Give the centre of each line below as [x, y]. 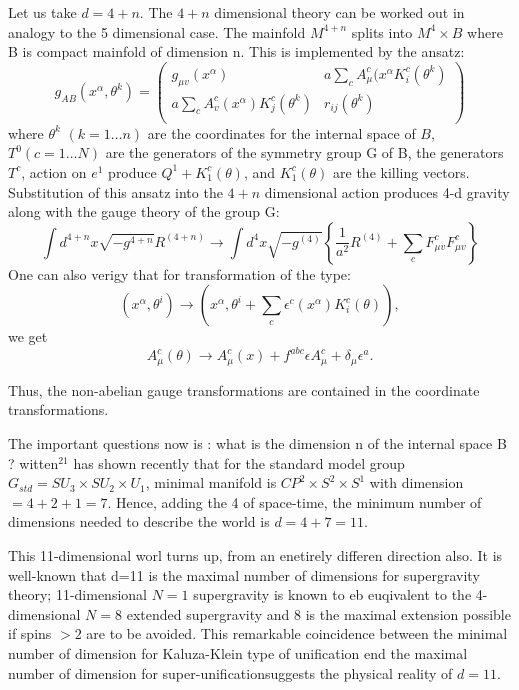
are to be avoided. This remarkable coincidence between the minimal [297, 633]
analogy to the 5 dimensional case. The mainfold [157, 31]
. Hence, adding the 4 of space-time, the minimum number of [294, 501]
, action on [54, 171]
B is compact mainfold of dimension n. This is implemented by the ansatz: [236, 51]
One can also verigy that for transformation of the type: [179, 273]
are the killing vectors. [401, 171]
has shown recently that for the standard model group [239, 462]
